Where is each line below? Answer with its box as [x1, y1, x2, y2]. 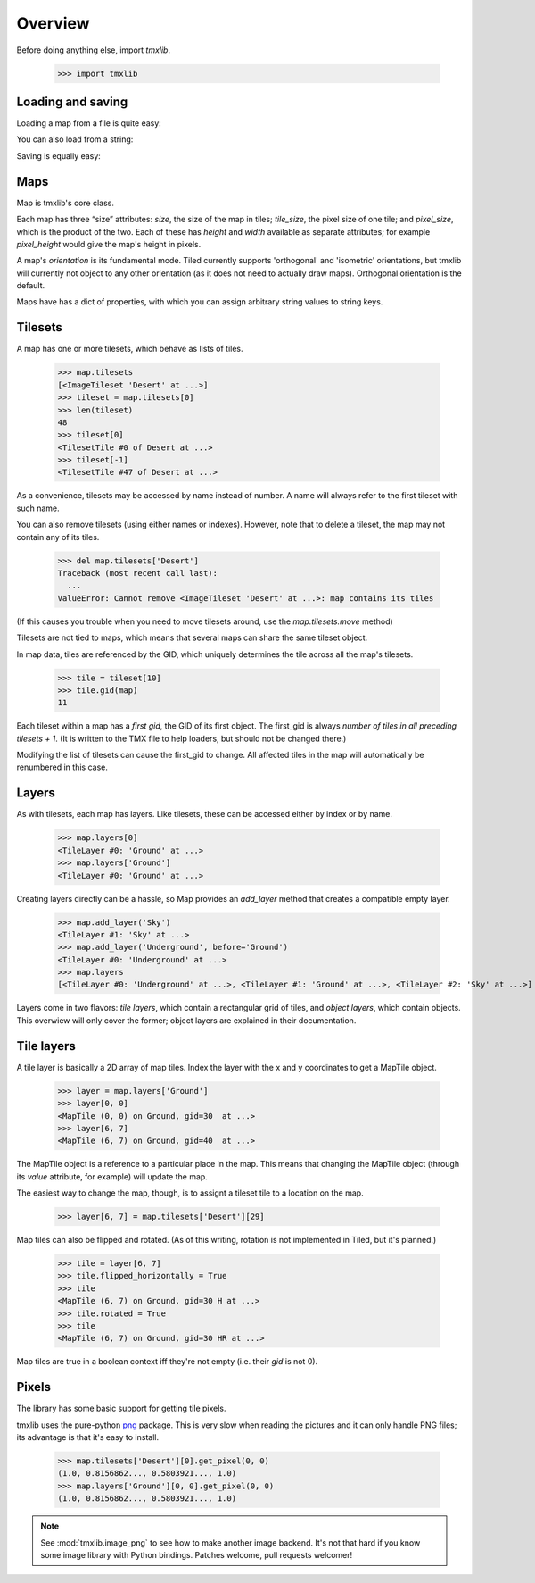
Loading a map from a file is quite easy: [16, 118, 162, 129]
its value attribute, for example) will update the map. [16, 1171, 209, 1182]
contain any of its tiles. [16, 531, 100, 542]
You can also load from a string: [16, 134, 134, 145]
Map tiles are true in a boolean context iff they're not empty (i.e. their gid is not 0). [16, 1356, 318, 1367]
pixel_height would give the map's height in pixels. [16, 238, 202, 249]
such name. [16, 503, 60, 513]
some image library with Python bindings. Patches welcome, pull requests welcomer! [40, 1549, 353, 1560]
